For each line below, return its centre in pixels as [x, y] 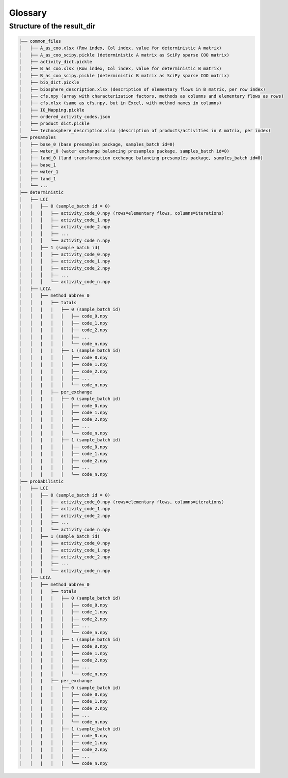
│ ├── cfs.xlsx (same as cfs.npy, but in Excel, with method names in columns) [121, 103]
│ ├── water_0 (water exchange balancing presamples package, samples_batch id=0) [124, 151]
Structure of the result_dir [52, 26]
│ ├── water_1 [39, 172]
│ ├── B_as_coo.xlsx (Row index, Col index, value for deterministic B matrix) [121, 69]
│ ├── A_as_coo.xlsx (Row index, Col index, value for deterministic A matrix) [121, 48]
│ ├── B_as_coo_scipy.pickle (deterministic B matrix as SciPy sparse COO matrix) [124, 75]
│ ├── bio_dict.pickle [49, 83]
